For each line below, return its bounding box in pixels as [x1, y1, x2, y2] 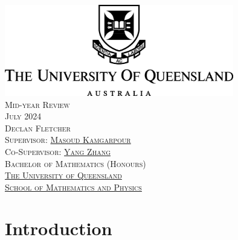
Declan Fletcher [5, 121, 71, 134]
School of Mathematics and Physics [5, 180, 142, 193]
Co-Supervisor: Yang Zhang [5, 145, 111, 157]
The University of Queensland [5, 169, 122, 182]
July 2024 [5, 110, 42, 122]
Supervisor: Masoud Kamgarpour [5, 133, 131, 146]
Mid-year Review [5, 98, 70, 110]
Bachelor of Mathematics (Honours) [5, 157, 146, 169]
